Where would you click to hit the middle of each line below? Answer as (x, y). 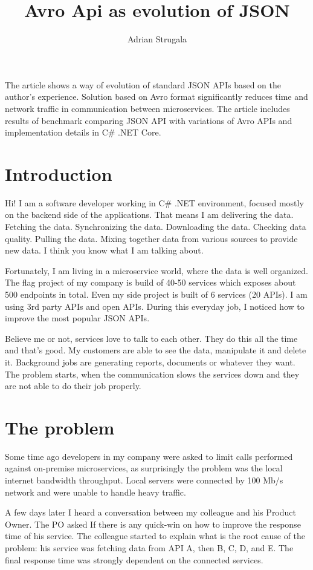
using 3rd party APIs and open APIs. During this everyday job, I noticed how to (155, 306)
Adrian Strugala (157, 39)
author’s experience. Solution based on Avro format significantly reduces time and (156, 97)
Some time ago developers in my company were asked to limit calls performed (149, 456)
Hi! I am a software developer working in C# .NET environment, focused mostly (154, 202)
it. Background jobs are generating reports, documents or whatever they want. (150, 362)
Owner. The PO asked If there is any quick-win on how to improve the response (153, 524)
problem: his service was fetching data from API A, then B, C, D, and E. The (149, 548)
